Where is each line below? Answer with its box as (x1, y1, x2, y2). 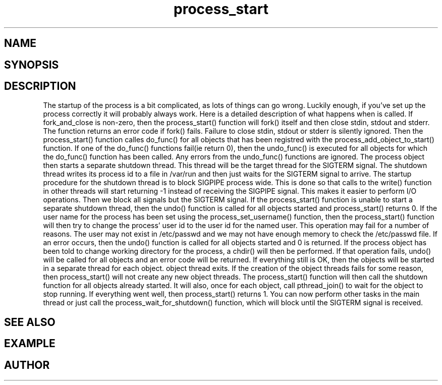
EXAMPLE (4, 337, 56, 350)
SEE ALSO (4, 315, 56, 328)
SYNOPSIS (4, 58, 59, 71)
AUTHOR (4, 358, 50, 371)
